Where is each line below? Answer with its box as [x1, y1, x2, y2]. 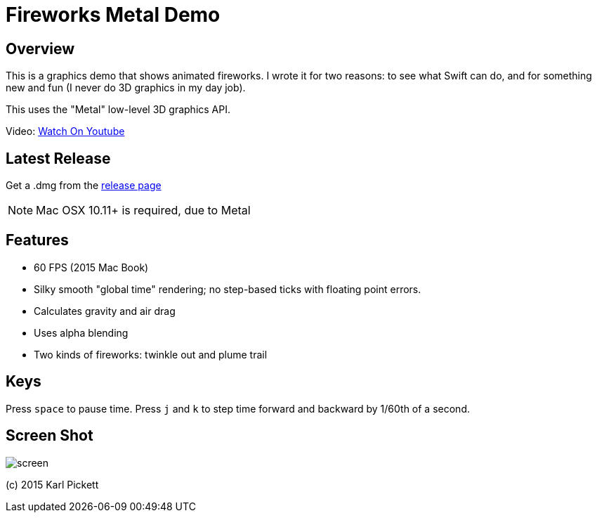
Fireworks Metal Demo [6, 3, 221, 27]
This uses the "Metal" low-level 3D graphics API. [6, 103, 230, 116]
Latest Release [6, 149, 111, 167]
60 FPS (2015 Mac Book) [34, 261, 149, 273]
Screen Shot [6, 427, 93, 445]
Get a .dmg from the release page [6, 179, 162, 192]
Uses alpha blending [34, 326, 129, 339]
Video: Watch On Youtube [6, 125, 125, 138]
